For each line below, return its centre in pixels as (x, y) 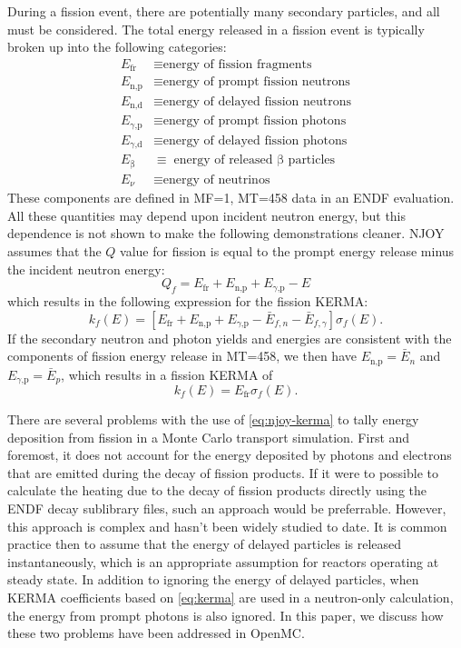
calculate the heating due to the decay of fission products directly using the (217, 490)
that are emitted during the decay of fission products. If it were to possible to (223, 472)
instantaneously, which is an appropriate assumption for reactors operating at (223, 561)
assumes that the (54, 250)
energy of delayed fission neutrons (257, 101)
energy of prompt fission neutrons (256, 82)
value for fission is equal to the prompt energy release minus (287, 250)
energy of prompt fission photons (255, 121)
